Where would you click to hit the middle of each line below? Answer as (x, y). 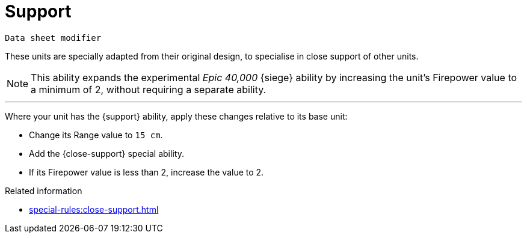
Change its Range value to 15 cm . (96, 135)
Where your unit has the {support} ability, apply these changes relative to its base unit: (176, 116)
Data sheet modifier (53, 38)
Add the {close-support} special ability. (106, 153)
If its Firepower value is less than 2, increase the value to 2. (146, 172)
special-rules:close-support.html (94, 209)
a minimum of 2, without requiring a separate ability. (149, 89)
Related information (44, 191)
